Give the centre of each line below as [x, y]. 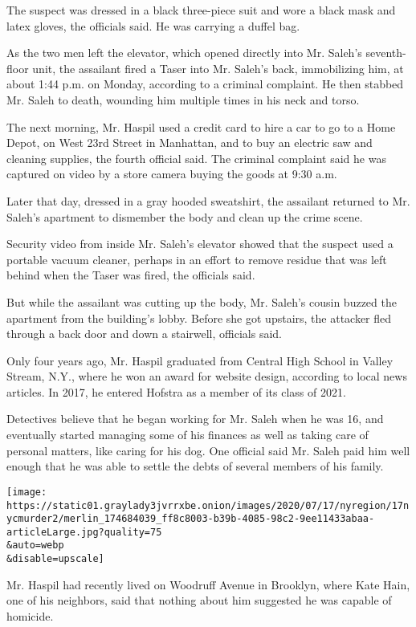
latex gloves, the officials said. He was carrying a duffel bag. [153, 25]
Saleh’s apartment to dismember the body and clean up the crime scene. [185, 216]
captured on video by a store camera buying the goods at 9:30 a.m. [172, 174]
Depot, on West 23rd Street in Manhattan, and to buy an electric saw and [190, 142]
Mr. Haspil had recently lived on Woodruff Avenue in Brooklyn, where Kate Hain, [208, 584]
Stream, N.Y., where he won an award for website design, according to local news [207, 376]
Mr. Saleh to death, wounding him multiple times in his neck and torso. [183, 99]
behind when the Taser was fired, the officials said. [131, 275]
